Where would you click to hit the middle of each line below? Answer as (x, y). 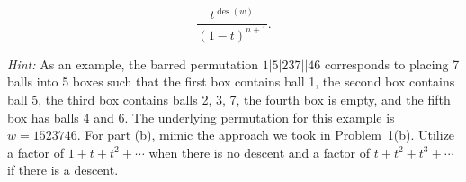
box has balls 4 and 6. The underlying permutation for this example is (201, 117)
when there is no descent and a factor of (260, 152)
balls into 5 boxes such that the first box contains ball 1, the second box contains (231, 82)
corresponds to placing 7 (392, 64)
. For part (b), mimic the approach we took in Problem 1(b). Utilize (266, 135)
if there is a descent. (63, 170)
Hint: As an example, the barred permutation (133, 64)
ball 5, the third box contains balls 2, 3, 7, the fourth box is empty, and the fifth (229, 100)
